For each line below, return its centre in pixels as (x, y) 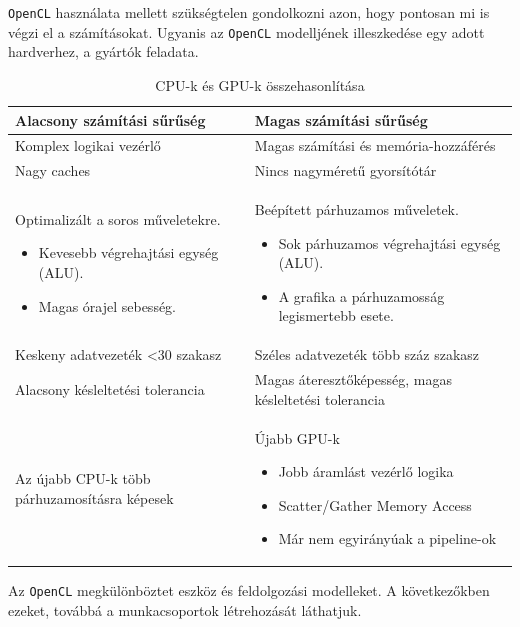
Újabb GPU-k (297, 437)
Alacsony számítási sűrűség (110, 119)
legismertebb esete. (336, 315)
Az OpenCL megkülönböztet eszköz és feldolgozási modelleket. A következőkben (249, 590)
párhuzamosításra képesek (94, 497)
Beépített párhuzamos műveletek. (356, 209)
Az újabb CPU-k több (83, 478)
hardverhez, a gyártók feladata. (103, 51)
